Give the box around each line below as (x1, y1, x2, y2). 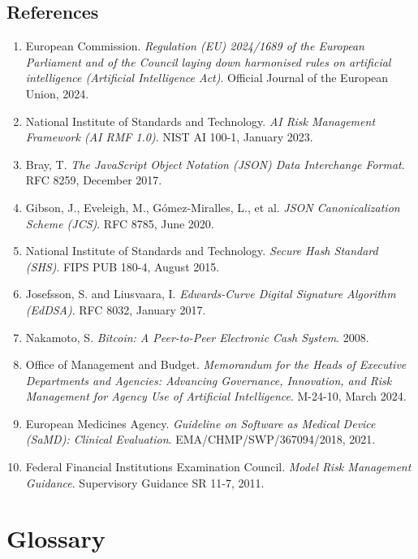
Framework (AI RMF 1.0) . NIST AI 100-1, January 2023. (25, 128, 313, 145)
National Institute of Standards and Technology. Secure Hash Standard (25, 242, 378, 259)
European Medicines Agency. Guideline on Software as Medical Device (25, 414, 376, 431)
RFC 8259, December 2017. (25, 171, 162, 188)
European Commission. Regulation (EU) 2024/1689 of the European (25, 37, 364, 54)
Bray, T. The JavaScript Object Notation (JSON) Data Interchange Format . (25, 155, 405, 172)
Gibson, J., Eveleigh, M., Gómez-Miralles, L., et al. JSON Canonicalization (25, 198, 400, 215)
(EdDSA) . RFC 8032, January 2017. (25, 301, 206, 318)
